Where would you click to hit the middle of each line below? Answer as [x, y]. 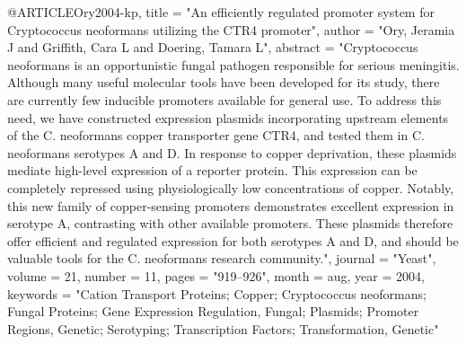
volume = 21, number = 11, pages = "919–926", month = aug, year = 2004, [216, 275]
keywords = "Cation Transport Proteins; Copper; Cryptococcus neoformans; [217, 293]
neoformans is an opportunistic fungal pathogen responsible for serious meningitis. [233, 64]
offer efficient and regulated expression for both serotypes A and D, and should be [233, 240]
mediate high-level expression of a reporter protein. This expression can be [212, 170]
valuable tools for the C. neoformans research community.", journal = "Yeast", [222, 258]
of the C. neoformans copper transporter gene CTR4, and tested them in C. [216, 135]
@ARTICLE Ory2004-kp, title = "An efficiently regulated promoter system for [221, 12]
